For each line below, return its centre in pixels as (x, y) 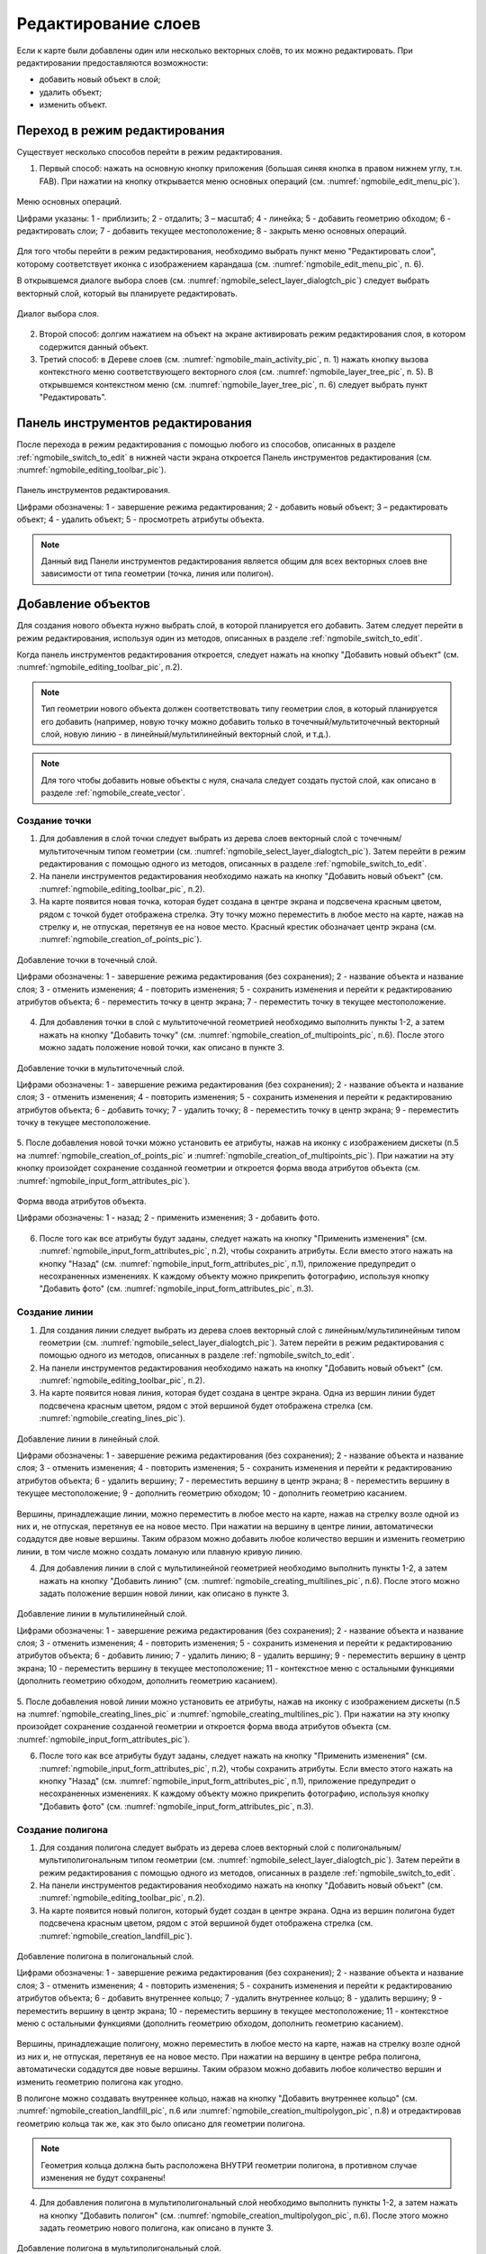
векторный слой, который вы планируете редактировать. (127, 293)
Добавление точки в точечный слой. (87, 959)
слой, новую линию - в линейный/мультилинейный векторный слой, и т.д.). (186, 734)
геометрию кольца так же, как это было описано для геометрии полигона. (161, 2123)
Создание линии (55, 1312)
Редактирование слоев (109, 23)
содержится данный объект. (94, 346)
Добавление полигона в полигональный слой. (105, 1956)
